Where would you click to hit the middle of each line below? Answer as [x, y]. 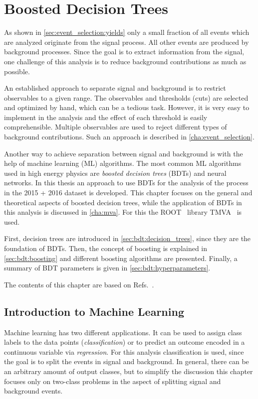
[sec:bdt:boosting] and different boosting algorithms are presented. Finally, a [121, 258]
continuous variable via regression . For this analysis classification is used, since [124, 351]
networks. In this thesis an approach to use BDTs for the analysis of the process [126, 183]
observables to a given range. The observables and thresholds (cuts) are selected [126, 97]
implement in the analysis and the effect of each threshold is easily [106, 117]
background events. [33, 391]
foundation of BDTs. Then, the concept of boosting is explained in [106, 248]
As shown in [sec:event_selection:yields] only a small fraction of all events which [127, 32]
